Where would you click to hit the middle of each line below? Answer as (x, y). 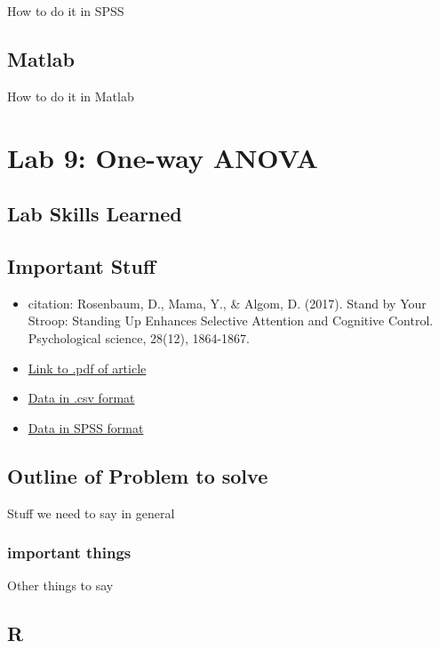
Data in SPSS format (86, 427)
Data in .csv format (81, 398)
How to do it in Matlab (71, 96)
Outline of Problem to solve (138, 475)
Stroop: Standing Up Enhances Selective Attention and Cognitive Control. (231, 320)
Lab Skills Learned (95, 214)
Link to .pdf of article (87, 368)
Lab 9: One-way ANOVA (163, 157)
